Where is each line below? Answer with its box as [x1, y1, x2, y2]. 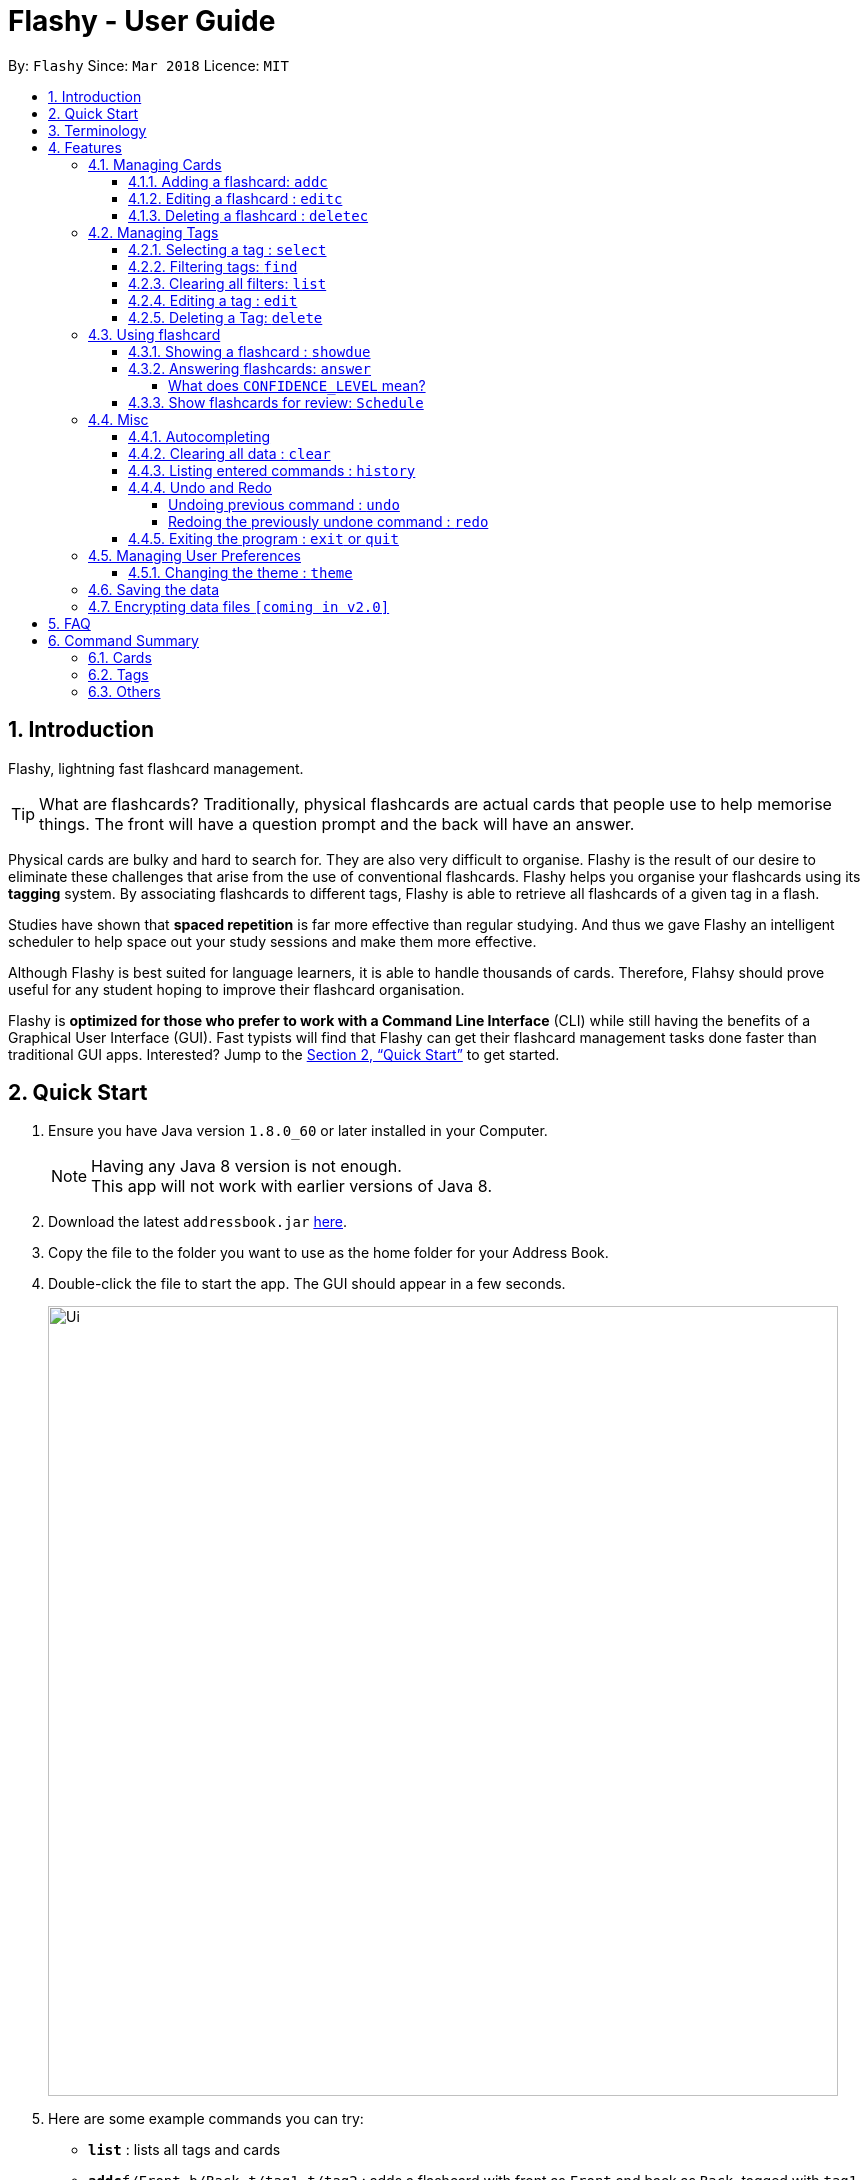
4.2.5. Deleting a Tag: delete [128, 308, 323, 326]
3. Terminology [48, 121, 147, 139]
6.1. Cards [88, 648, 152, 666]
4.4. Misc [88, 410, 149, 428]
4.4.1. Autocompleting [128, 427, 271, 445]
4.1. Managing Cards [88, 155, 222, 173]
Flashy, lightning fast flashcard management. [8, 759, 304, 777]
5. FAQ [48, 614, 91, 632]
